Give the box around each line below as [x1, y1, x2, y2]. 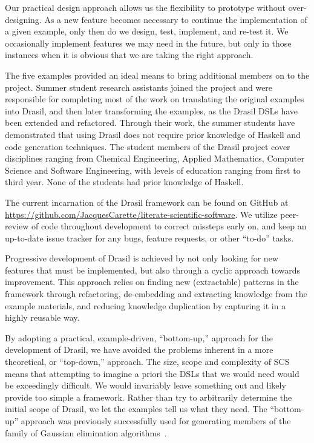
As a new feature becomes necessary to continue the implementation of [44, 13, 307, 25]
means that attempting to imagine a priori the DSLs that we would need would [5, 367, 299, 379]
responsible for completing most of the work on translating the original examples [5, 93, 304, 105]
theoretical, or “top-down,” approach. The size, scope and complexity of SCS [5, 355, 290, 368]
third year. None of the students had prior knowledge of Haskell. [5, 176, 244, 188]
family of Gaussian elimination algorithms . [5, 426, 167, 439]
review [5, 220, 29, 232]
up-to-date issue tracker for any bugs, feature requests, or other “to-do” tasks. [5, 231, 294, 244]
